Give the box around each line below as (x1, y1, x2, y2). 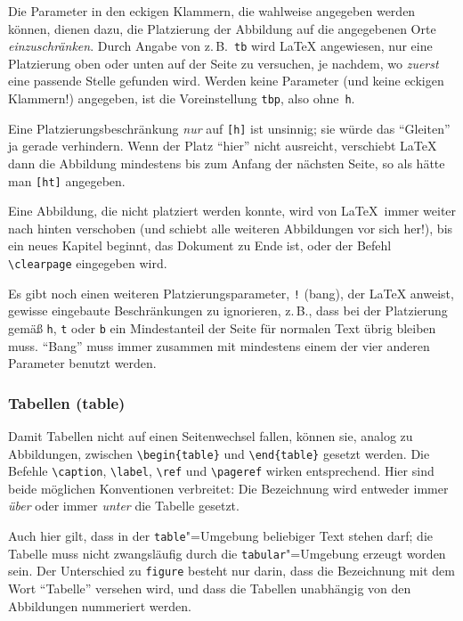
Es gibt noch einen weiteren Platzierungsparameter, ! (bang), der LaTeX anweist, (8, 283, 454, 302)
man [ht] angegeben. (8, 171, 126, 190)
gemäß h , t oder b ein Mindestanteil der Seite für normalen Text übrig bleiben (8, 318, 436, 337)
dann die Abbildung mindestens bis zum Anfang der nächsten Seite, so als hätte (8, 153, 445, 172)
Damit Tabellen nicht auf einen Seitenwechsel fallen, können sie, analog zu (8, 426, 413, 445)
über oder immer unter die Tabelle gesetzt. (8, 496, 240, 515)
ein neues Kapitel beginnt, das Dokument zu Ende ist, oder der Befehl (8, 236, 392, 255)
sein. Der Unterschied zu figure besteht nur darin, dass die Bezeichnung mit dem (8, 561, 455, 580)
